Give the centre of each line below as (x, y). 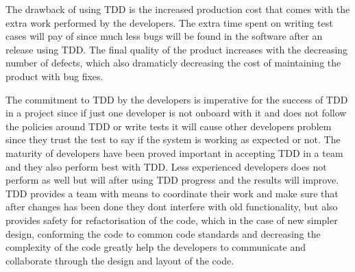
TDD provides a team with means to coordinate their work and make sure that (172, 193)
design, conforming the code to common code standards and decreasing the (163, 233)
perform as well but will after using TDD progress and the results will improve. (172, 180)
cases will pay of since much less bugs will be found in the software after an (164, 36)
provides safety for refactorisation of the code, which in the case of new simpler (172, 220)
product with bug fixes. (54, 76)
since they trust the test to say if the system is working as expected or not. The (173, 139)
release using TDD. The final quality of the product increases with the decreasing (177, 49)
